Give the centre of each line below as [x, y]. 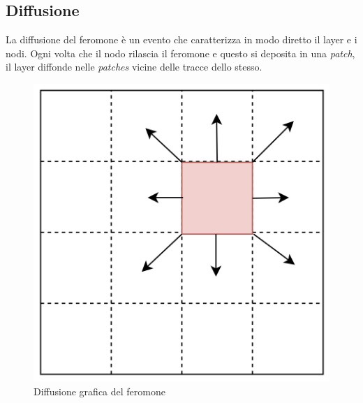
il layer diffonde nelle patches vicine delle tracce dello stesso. [134, 67]
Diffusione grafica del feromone [99, 391]
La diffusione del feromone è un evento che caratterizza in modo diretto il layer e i [181, 39]
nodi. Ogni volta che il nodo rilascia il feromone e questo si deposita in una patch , [180, 53]
